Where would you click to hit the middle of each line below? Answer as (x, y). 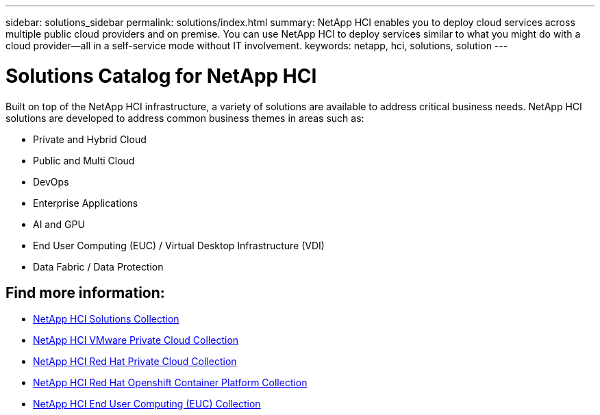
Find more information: (85, 292)
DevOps (51, 181)
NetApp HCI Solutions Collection (106, 319)
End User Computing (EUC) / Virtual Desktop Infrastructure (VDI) (179, 245)
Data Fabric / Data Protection (98, 266)
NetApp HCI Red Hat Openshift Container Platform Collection (170, 383)
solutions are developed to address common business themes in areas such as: (185, 118)
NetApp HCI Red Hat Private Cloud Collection (135, 362)
